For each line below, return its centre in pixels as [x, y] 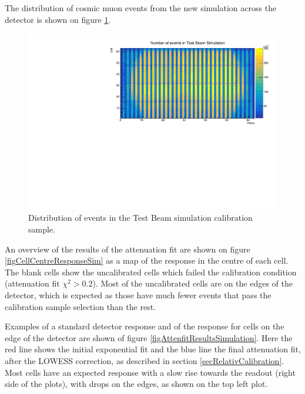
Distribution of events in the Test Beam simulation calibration [140, 218]
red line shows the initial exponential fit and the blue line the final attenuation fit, [153, 349]
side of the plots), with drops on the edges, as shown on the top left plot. [136, 384]
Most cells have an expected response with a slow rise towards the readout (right [150, 372]
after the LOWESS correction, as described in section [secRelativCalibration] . [145, 360]
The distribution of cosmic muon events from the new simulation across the [141, 8]
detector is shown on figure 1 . [58, 19]
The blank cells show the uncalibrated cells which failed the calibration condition [151, 272]
